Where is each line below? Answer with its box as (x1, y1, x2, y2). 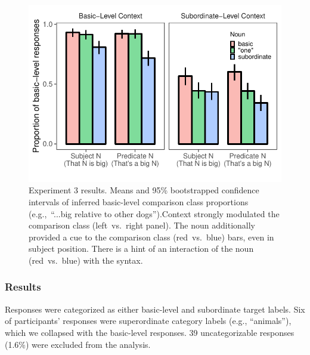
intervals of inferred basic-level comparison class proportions (29, 195, 249, 208)
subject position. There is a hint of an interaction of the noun (29, 242, 254, 255)
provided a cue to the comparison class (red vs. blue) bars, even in (29, 230, 274, 243)
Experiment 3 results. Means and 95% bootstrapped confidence (29, 184, 259, 196)
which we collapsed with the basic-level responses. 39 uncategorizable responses (5, 326, 294, 338)
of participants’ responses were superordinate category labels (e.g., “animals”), (5, 314, 292, 327)
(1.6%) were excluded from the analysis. (5, 338, 151, 350)
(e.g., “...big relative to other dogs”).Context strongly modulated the (29, 207, 280, 220)
